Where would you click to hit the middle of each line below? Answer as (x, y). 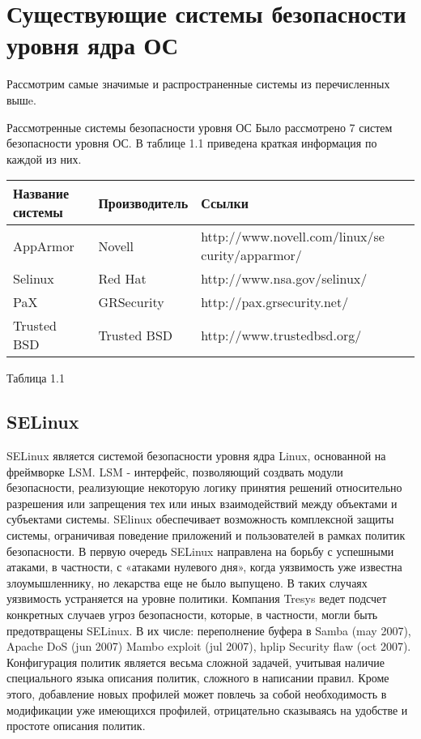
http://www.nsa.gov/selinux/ (284, 279)
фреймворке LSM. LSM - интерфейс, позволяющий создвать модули (175, 471)
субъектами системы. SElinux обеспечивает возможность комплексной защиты (200, 519)
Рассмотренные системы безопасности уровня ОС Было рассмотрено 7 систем (200, 127)
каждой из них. (44, 158)
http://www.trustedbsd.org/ (281, 335)
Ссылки (225, 203)
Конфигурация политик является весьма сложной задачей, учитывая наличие (196, 662)
